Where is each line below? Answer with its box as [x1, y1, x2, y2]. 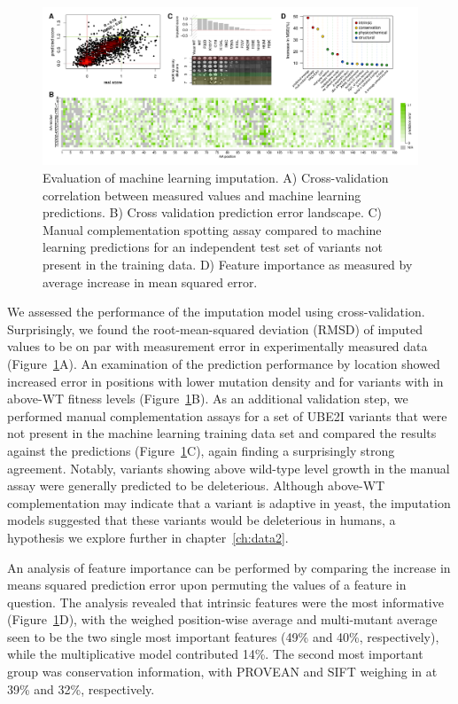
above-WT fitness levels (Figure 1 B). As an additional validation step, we [7, 389, 408, 408]
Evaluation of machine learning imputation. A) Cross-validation [43, 168, 389, 187]
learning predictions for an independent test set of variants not [43, 238, 383, 256]
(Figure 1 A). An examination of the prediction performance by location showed [7, 354, 440, 372]
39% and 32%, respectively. [7, 679, 155, 698]
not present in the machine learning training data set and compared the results [7, 424, 437, 442]
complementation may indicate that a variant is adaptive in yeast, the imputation [7, 493, 451, 512]
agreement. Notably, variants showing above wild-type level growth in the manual [7, 458, 450, 477]
